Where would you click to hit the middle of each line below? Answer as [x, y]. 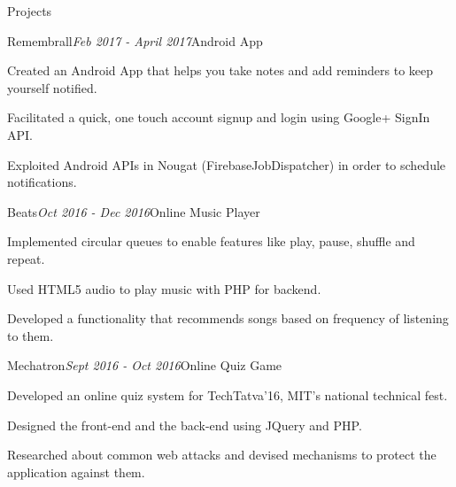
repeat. [26, 258]
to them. [31, 335]
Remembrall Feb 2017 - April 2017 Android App [135, 40]
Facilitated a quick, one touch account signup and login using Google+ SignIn [219, 117]
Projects [30, 11]
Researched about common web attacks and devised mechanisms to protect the [222, 455]
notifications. [42, 182]
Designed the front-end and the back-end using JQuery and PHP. [185, 425]
